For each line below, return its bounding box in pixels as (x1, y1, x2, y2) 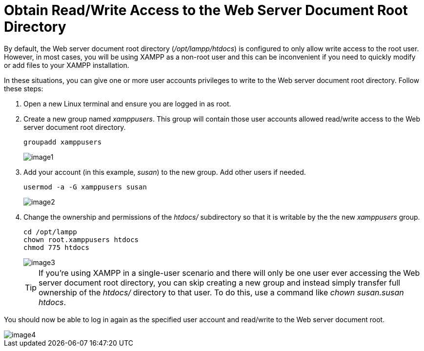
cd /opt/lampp (23, 227, 77, 236)
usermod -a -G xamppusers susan (23, 183, 147, 191)
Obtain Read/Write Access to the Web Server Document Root (4, 2, 408, 19)
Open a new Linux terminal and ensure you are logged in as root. (23, 99, 231, 108)
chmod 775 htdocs (23, 243, 89, 251)
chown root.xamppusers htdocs (23, 235, 139, 244)
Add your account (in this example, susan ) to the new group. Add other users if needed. (23, 167, 306, 176)
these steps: (4, 84, 43, 93)
